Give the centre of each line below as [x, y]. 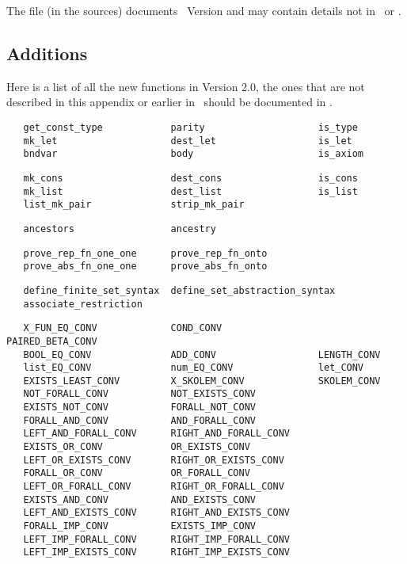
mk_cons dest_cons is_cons [190, 178]
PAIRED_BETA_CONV [52, 341]
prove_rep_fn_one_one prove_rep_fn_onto [145, 253]
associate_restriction [83, 304]
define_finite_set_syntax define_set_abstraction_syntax [179, 290]
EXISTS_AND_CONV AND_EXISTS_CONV [139, 499]
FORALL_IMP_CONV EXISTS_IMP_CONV [139, 526]
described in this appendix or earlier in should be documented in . [169, 102]
